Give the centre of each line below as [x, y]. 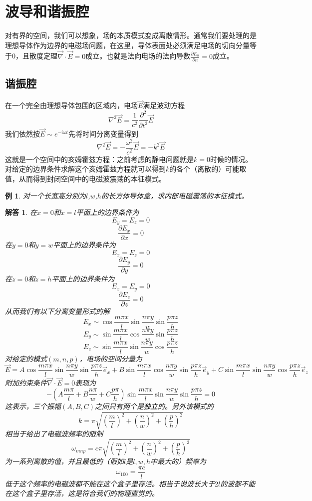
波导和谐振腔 [47, 11]
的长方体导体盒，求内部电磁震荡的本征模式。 [174, 195]
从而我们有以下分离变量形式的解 [57, 311]
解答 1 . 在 [21, 212]
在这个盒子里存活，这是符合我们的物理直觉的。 [82, 493]
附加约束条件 [26, 383]
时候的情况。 [231, 159]
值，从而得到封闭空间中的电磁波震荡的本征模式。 [85, 178]
